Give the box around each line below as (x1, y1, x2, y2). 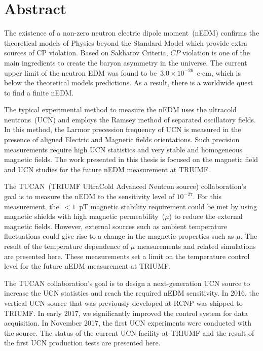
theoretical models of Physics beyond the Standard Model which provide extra (4, 37, 248, 48)
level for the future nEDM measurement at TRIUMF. (4, 261, 171, 271)
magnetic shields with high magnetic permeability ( (4, 211, 165, 221)
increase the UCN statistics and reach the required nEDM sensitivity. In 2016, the (4, 288, 259, 298)
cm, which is (202, 67, 241, 78)
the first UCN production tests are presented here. (4, 337, 161, 348)
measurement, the (4, 201, 59, 211)
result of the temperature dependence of (4, 241, 129, 251)
